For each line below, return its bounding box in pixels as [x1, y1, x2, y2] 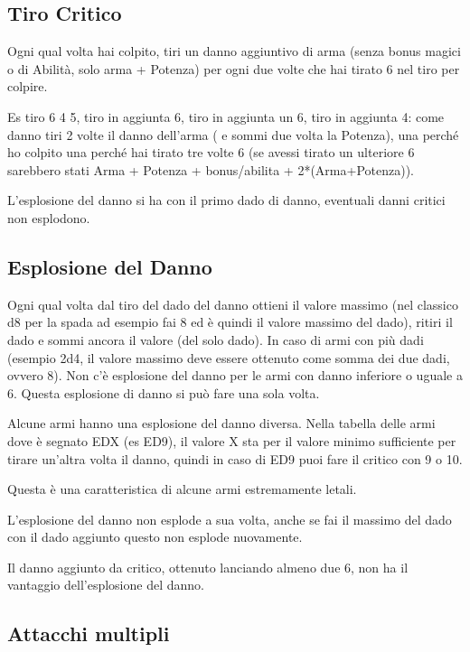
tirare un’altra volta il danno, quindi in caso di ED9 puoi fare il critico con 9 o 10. [7, 449, 463, 468]
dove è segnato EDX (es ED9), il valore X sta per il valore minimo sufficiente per [7, 431, 456, 450]
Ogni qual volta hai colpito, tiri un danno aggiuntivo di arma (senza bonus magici [7, 42, 461, 61]
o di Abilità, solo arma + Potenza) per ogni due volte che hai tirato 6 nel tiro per [7, 59, 460, 78]
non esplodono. [7, 208, 90, 227]
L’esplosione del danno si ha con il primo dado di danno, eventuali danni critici [7, 191, 446, 210]
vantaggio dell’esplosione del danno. [7, 575, 204, 594]
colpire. [7, 77, 48, 96]
